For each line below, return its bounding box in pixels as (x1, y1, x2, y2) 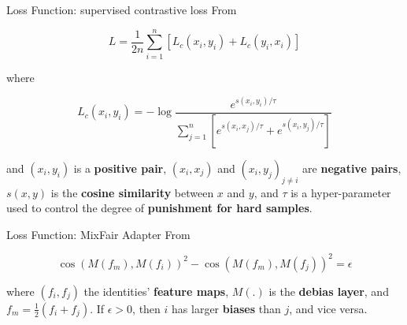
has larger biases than (172, 300, 281, 316)
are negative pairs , (302, 159, 401, 176)
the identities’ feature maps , (83, 282, 229, 299)
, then (132, 300, 161, 316)
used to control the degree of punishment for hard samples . (6, 200, 313, 216)
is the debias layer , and (268, 282, 389, 299)
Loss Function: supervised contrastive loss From (6, 2, 237, 17)
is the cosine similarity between (50, 184, 214, 200)
